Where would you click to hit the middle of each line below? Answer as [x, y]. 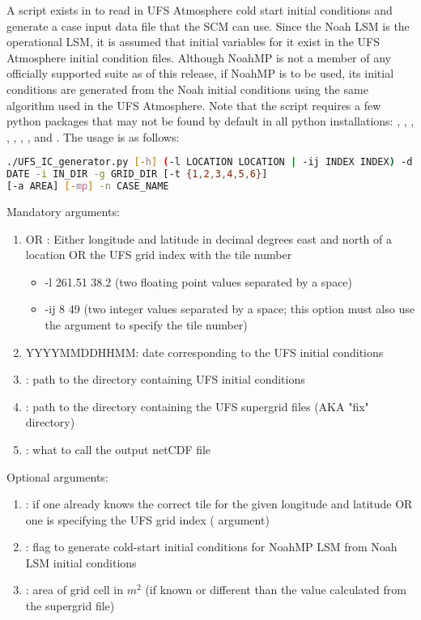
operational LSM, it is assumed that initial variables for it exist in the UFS [193, 42]
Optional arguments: [57, 476]
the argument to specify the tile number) [146, 324]
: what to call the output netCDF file [118, 449]
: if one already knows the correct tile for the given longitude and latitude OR [219, 504]
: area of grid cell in [74, 590]
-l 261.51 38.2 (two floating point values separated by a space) [199, 281]
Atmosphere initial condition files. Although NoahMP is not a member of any [199, 57]
